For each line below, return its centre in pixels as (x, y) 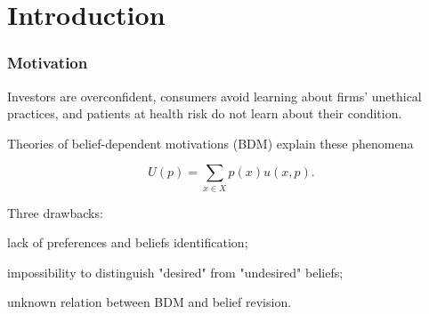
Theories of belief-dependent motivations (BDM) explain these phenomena (210, 143)
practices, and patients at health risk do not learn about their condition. (205, 113)
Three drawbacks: (55, 212)
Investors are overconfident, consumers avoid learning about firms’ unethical (214, 96)
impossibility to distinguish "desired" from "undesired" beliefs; (175, 272)
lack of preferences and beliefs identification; (128, 242)
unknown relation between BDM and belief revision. (150, 302)
